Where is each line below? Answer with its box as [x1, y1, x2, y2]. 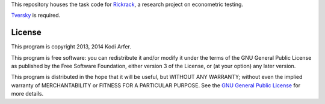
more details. [11, 90, 44, 97]
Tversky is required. [11, 12, 61, 19]
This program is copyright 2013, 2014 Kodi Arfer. [11, 43, 132, 50]
